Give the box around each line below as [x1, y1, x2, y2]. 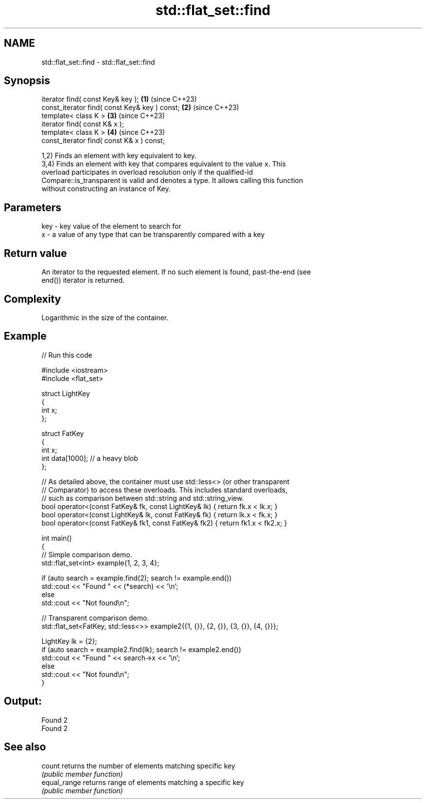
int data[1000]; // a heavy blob [41, 454, 138, 462]
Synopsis [4, 74, 50, 87]
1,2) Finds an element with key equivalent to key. [41, 151, 196, 160]
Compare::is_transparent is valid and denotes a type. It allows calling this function [41, 176, 303, 185]
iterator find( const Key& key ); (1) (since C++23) [41, 95, 197, 104]
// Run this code [41, 350, 92, 359]
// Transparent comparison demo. [41, 613, 149, 622]
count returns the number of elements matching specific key [41, 761, 235, 770]
